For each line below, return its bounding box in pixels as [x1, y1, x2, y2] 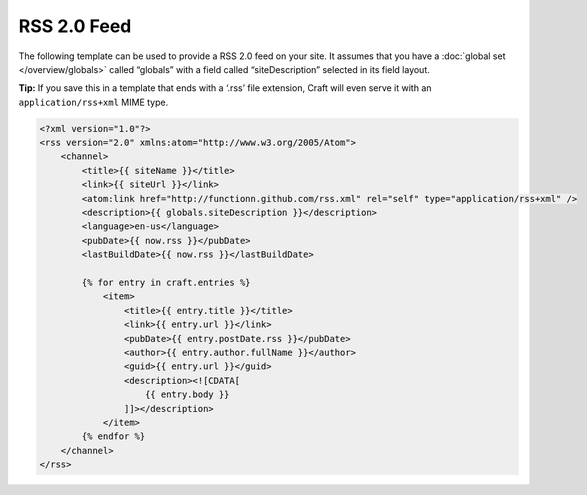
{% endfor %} [81, 431, 146, 442]
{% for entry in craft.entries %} [81, 277, 251, 288]
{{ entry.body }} [145, 389, 230, 400]
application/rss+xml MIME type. [18, 96, 169, 108]
